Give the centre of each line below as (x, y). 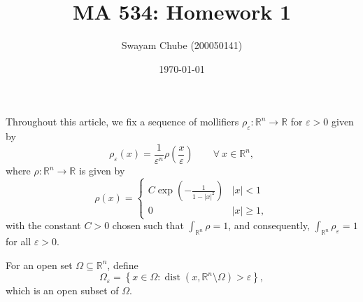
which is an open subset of (62, 290)
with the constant (43, 225)
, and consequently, (269, 225)
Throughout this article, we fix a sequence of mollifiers (122, 122)
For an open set (39, 265)
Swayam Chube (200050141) (182, 45)
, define (123, 265)
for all (19, 241)
